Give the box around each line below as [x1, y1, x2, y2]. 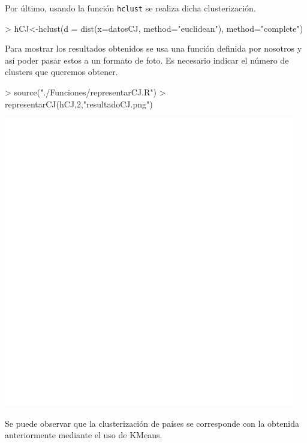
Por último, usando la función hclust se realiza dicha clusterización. [5, 2, 256, 14]
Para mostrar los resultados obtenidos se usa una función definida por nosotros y [5, 42, 302, 55]
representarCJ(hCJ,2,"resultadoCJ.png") [5, 97, 153, 110]
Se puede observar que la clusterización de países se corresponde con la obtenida [5, 417, 300, 429]
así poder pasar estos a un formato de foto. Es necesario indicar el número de [5, 53, 289, 66]
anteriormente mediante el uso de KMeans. [5, 429, 162, 441]
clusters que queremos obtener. [5, 65, 118, 78]
